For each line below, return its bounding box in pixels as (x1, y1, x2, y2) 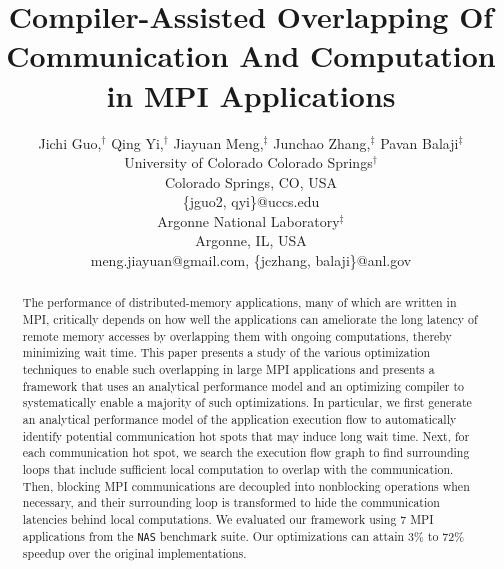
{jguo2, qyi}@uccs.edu (182, 191, 320, 212)
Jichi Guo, (38, 132, 102, 153)
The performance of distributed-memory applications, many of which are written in (22, 294, 457, 311)
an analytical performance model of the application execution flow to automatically (22, 411, 457, 428)
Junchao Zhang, (273, 132, 371, 153)
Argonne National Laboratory (157, 210, 340, 231)
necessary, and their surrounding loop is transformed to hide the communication (22, 494, 440, 511)
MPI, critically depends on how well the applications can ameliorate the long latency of (22, 311, 478, 328)
